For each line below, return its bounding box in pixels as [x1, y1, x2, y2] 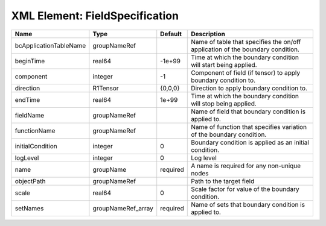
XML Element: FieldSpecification [11, 9, 179, 22]
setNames [14, 204, 44, 212]
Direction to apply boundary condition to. [191, 84, 308, 92]
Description [191, 30, 226, 38]
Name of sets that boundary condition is [191, 200, 305, 209]
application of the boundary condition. [191, 45, 300, 54]
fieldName [14, 111, 45, 119]
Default [160, 30, 182, 38]
